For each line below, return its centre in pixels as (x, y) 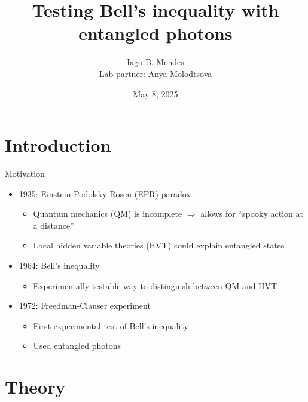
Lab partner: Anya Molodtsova (155, 73)
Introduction (58, 145)
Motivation (25, 174)
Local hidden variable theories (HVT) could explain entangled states (159, 245)
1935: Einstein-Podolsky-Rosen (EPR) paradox (105, 193)
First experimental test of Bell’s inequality (111, 325)
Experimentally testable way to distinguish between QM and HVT (155, 285)
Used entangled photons (77, 346)
